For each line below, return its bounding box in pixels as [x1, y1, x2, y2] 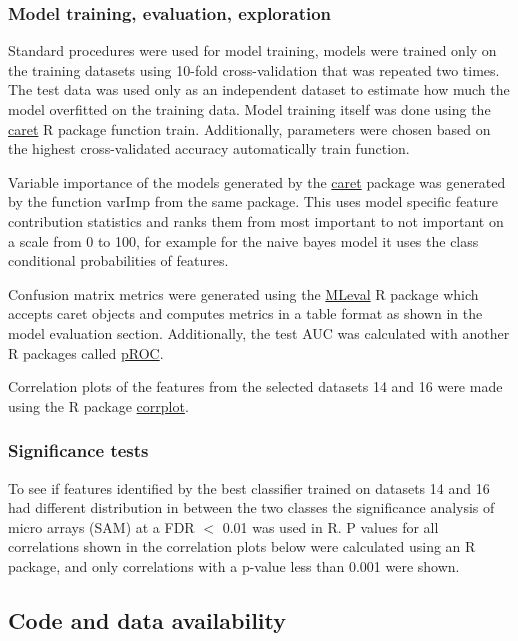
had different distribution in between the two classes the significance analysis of [8, 497, 495, 518]
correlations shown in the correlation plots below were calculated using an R [8, 536, 476, 557]
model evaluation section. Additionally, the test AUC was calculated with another [8, 322, 510, 343]
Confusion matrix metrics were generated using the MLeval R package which [8, 283, 479, 304]
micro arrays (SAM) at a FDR [8, 516, 195, 537]
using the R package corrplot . [8, 395, 189, 416]
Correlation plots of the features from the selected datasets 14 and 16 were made [8, 376, 503, 397]
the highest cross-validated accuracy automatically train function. [8, 138, 410, 159]
